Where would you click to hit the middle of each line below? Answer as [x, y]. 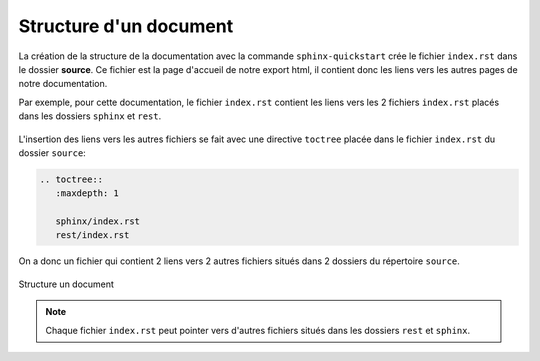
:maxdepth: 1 [87, 193]
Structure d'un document [126, 26]
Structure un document [66, 284]
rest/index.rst [92, 235]
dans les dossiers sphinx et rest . [90, 116]
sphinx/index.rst [97, 221]
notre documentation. [63, 84]
